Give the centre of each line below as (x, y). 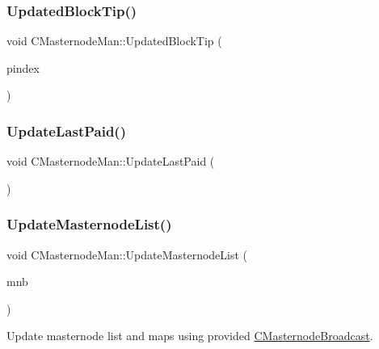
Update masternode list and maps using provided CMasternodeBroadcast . (190, 336)
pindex (23, 67)
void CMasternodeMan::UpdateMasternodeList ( (127, 254)
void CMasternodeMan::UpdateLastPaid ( (111, 161)
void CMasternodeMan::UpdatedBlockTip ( (114, 41)
